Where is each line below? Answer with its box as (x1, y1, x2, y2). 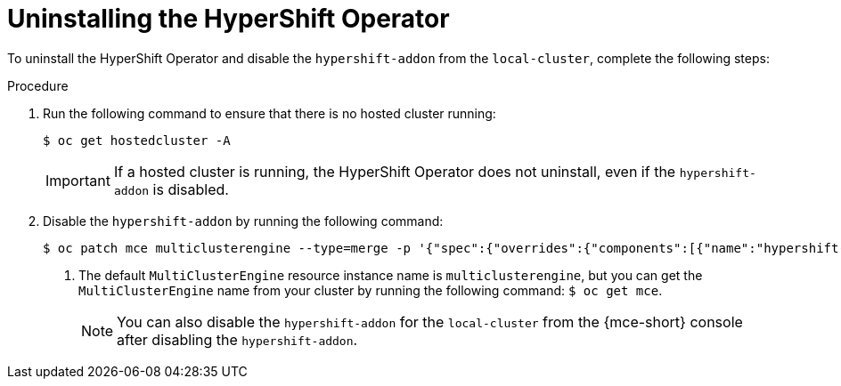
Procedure (7, 77, 69, 93)
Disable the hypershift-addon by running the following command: (43, 213, 444, 229)
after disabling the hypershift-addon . (117, 330, 358, 349)
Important (45, 171, 110, 189)
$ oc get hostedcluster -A (43, 133, 231, 148)
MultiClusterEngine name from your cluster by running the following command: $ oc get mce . (78, 282, 663, 298)
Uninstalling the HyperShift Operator (7, 4, 450, 34)
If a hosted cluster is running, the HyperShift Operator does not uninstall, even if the (113, 162, 676, 181)
